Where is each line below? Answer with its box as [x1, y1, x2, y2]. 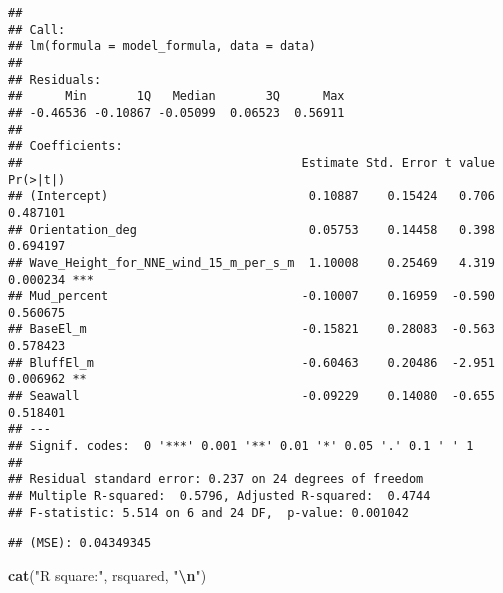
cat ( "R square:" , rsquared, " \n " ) [8, 565, 207, 585]
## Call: [8, 22, 66, 37]
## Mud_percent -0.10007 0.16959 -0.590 [8, 289, 495, 304]
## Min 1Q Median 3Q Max [8, 89, 345, 104]
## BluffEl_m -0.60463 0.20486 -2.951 [8, 355, 495, 370]
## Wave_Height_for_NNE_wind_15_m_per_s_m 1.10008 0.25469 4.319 [8, 255, 495, 270]
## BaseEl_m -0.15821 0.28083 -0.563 [8, 322, 495, 337]
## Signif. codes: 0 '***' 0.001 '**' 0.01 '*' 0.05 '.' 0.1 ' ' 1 [8, 439, 474, 454]
